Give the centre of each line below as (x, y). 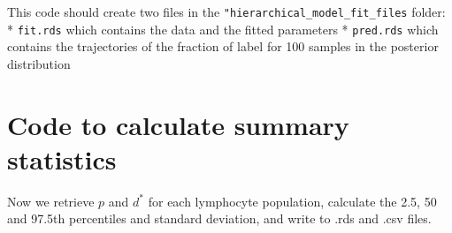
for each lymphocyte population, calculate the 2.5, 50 (292, 201)
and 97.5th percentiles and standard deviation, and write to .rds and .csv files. (219, 218)
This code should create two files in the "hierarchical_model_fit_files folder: (226, 11)
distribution (39, 63)
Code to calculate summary (178, 124)
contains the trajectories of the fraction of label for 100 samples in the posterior (223, 46)
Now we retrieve (51, 201)
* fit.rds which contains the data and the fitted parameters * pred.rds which (223, 29)
